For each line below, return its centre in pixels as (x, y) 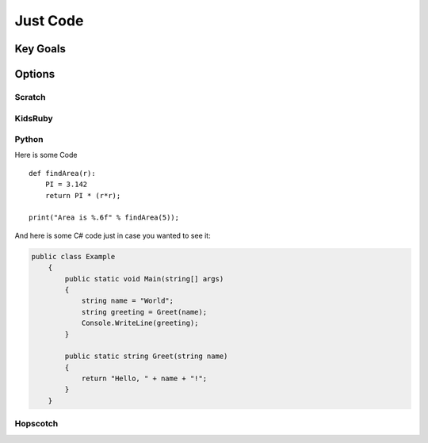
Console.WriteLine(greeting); (140, 323)
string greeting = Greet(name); (144, 312)
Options (35, 74)
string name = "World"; (128, 301)
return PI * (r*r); (83, 195)
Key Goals (40, 49)
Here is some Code (46, 155)
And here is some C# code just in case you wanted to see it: (113, 235)
